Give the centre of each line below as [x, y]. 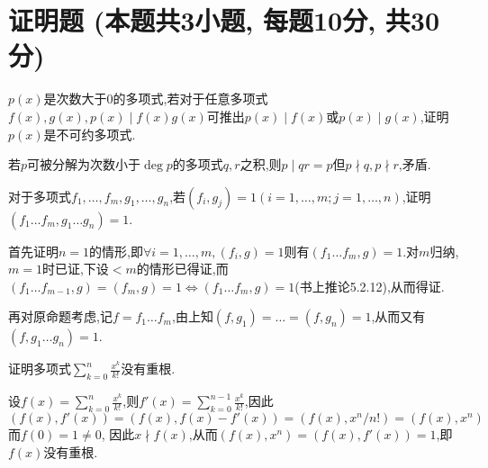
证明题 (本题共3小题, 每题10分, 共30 [224, 20]
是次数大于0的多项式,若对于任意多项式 [156, 99]
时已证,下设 [75, 269]
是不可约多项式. [90, 134]
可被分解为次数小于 [84, 164]
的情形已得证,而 [182, 269]
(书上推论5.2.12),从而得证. [370, 286]
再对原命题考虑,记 [60, 316]
